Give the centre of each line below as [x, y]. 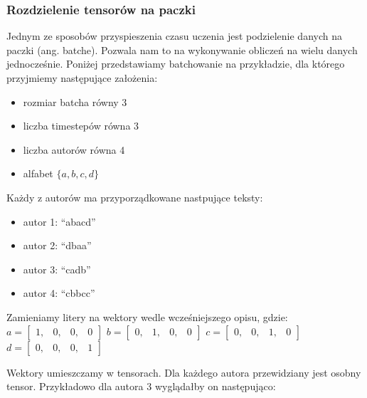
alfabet [38, 173]
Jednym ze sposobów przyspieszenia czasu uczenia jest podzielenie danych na [174, 36]
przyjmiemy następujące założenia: [82, 78]
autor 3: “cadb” [57, 269]
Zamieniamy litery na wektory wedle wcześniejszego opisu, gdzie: [147, 316]
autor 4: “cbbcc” [59, 293]
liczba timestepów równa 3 [81, 126]
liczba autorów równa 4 [74, 149]
